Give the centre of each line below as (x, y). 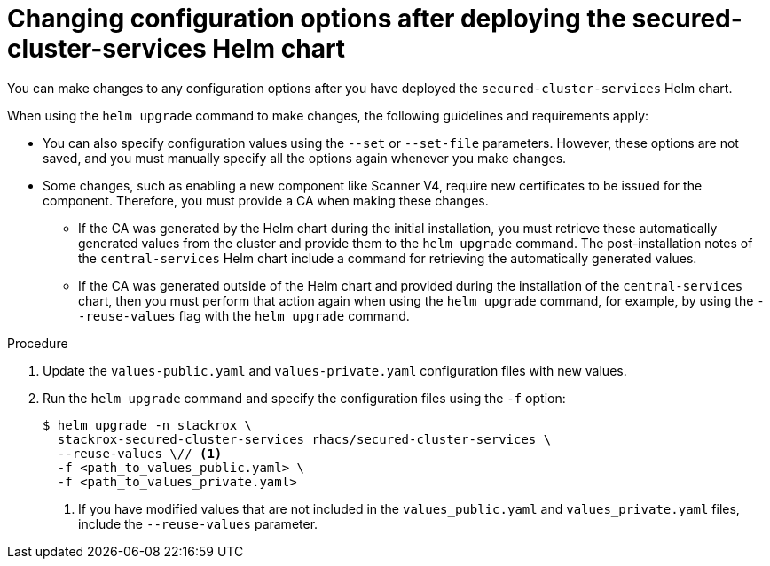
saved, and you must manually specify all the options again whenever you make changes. (305, 158)
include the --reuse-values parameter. (198, 523)
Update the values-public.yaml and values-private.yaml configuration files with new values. (335, 370)
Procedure (38, 343)
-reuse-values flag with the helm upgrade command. (244, 315)
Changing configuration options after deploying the (317, 19)
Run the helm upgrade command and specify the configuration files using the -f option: (304, 398)
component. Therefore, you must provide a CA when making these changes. (266, 200)
